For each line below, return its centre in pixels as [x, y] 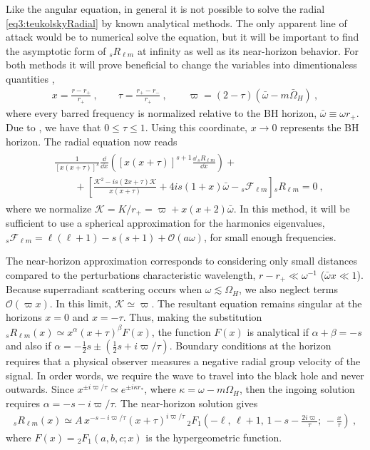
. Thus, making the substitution [192, 317]
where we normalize [49, 208]
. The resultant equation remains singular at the [257, 303]
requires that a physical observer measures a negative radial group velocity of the [183, 361]
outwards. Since [40, 389]
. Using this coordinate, [196, 127]
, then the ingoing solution [297, 389]
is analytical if [278, 331]
